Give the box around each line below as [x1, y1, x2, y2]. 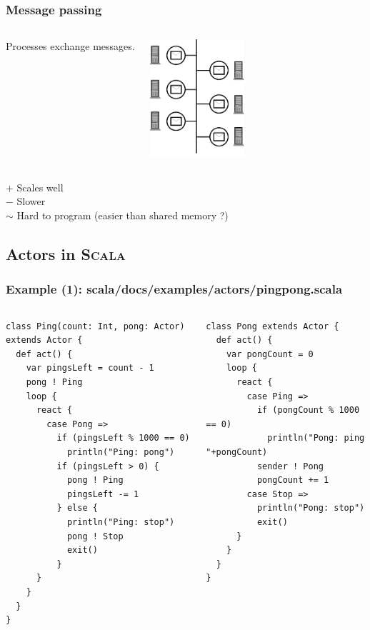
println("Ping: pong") [66, 447, 175, 458]
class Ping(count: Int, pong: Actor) [6, 321, 185, 331]
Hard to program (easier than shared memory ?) [16, 208, 229, 223]
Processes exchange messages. [6, 39, 135, 54]
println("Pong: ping [267, 433, 365, 444]
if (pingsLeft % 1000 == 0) [56, 433, 190, 444]
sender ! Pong [256, 461, 324, 471]
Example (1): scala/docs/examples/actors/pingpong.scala [6, 280, 343, 298]
